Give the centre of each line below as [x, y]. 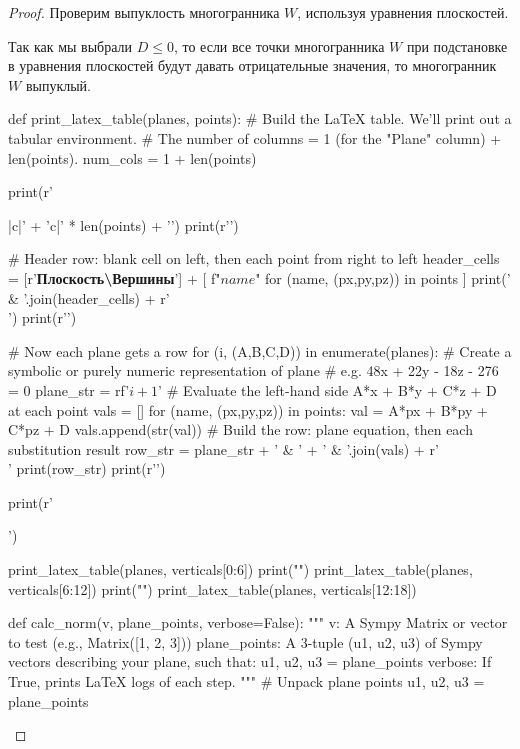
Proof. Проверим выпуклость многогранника [144, 12]
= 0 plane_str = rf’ [69, 389]
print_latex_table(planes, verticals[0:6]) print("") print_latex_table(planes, [240, 569]
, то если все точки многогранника [279, 45]
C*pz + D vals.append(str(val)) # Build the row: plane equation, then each [240, 429]
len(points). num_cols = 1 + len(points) [132, 157]
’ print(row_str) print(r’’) [87, 468]
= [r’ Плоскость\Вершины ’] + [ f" [114, 277]
